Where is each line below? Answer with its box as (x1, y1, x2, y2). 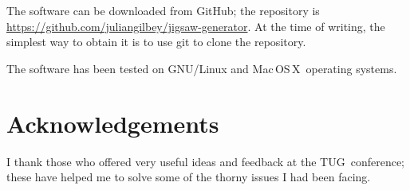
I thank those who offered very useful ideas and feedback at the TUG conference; (6, 153, 404, 169)
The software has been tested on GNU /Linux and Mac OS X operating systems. (6, 60, 397, 76)
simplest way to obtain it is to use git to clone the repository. (6, 33, 306, 50)
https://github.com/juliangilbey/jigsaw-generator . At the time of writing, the (6, 17, 385, 34)
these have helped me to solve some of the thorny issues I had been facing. (6, 169, 371, 185)
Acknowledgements (6, 107, 219, 139)
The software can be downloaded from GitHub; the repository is (6, 2, 320, 18)
